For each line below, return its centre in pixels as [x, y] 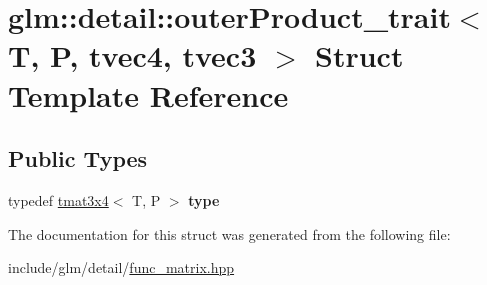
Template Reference [148, 94]
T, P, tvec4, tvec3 [132, 55]
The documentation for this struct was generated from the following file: [229, 233]
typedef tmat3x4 [58, 199]
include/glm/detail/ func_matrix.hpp [121, 267]
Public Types [78, 158]
